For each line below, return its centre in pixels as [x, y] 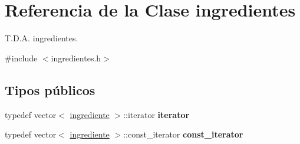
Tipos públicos [50, 89]
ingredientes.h [76, 58]
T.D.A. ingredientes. [42, 38]
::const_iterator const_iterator [183, 134]
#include [21, 58]
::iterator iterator [156, 114]
